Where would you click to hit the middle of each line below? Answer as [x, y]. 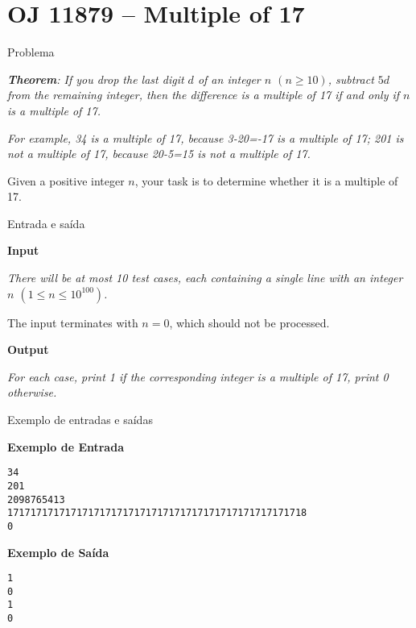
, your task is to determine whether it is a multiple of [266, 180]
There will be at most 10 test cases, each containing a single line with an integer [205, 278]
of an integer [229, 79]
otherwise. [32, 392]
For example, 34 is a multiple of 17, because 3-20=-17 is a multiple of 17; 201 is [206, 137]
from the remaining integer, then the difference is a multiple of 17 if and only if [204, 95]
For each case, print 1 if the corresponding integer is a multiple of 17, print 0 [198, 376]
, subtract [351, 79]
